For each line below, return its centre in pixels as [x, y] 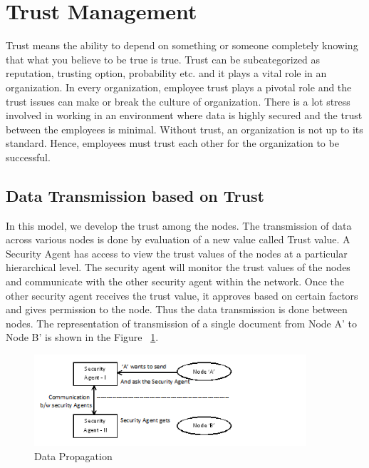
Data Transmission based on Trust [135, 195]
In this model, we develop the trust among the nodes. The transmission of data [179, 225]
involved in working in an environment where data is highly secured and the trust [184, 115]
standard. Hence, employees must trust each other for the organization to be [172, 143]
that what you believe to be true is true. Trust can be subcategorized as [163, 59]
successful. [28, 157]
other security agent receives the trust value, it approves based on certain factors [182, 295]
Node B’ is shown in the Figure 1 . [82, 337]
